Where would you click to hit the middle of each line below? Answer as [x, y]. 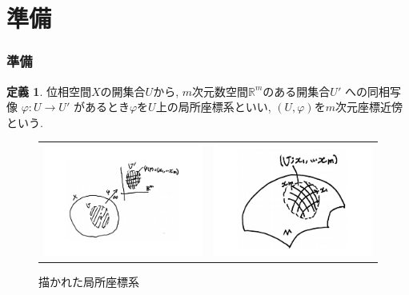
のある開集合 [297, 91]
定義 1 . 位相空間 [49, 91]
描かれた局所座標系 [89, 282]
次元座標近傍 [369, 107]
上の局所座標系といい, [213, 107]
